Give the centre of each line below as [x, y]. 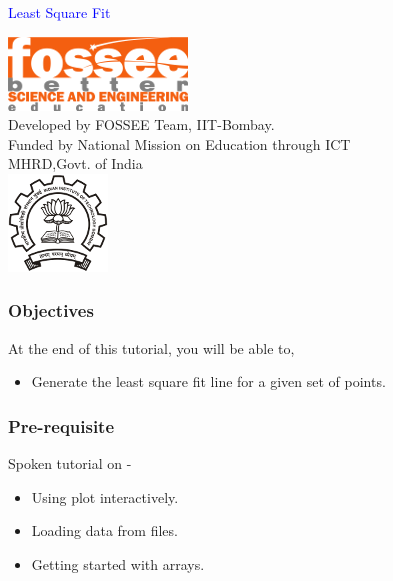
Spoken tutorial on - [70, 463]
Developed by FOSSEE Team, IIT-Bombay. [141, 124]
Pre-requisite [61, 425]
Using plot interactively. [105, 496]
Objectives [51, 310]
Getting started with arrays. [118, 563]
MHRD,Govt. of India [75, 163]
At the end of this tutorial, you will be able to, [151, 347]
